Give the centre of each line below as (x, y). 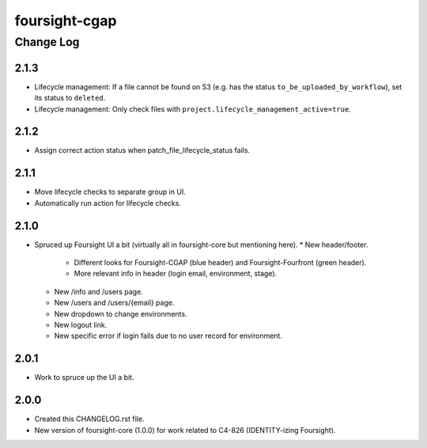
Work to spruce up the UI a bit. (84, 378)
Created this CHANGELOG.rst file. (89, 419)
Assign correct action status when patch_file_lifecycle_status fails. (142, 150)
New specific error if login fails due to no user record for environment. (168, 336)
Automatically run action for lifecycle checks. (108, 203)
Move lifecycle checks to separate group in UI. (110, 192)
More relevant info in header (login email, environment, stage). (176, 274)
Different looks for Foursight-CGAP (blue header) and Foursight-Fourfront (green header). (220, 262)
